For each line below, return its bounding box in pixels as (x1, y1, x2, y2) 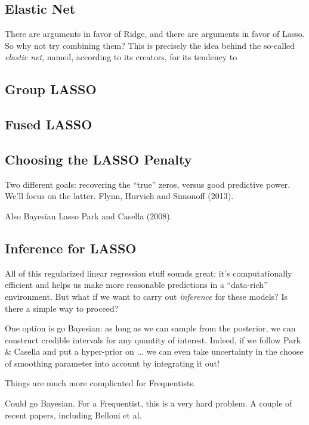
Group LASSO (5, 80, 97, 98)
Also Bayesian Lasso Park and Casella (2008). (5, 209, 172, 222)
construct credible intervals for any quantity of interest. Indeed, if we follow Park (5, 333, 301, 346)
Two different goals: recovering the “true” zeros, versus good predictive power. (5, 178, 291, 190)
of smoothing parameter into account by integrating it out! (5, 356, 220, 369)
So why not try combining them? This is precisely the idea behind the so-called (5, 39, 295, 51)
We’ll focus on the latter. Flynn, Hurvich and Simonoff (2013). (5, 190, 234, 202)
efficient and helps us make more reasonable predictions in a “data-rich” (5, 278, 268, 291)
